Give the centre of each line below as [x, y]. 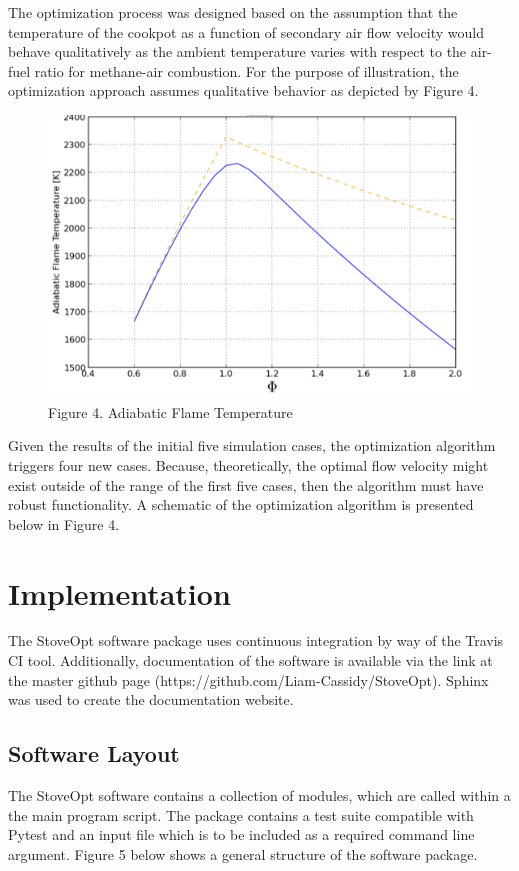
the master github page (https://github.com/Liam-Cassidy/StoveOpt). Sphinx [248, 679]
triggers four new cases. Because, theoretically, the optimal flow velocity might [248, 464]
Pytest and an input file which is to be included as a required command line [241, 834]
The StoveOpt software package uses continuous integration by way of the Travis [256, 640]
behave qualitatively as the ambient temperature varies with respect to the [237, 51]
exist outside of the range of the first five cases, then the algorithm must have [246, 484]
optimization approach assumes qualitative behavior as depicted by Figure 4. [243, 90]
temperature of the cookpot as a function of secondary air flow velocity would [246, 31]
